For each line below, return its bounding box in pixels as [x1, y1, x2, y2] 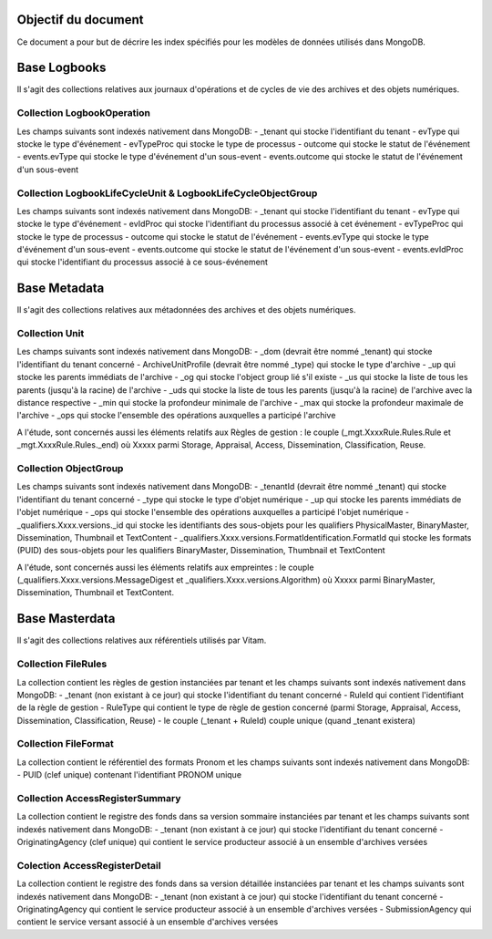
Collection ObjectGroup [16, 461, 124, 474]
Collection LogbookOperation [16, 107, 150, 119]
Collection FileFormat [16, 738, 114, 750]
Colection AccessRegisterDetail [16, 859, 161, 872]
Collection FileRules [16, 657, 108, 670]
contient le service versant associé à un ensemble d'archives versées [16, 916, 279, 927]
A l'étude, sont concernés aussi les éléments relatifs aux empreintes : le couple [16, 562, 314, 573]
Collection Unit [16, 327, 85, 340]
